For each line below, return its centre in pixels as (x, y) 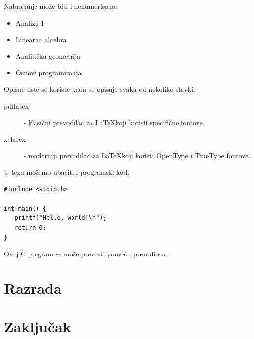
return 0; (30, 228)
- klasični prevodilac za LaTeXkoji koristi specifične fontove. (114, 122)
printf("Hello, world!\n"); (60, 218)
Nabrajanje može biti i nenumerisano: (61, 6)
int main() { (25, 208)
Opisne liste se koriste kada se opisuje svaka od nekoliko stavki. (100, 89)
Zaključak (37, 326)
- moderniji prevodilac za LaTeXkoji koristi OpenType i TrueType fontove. (137, 155)
